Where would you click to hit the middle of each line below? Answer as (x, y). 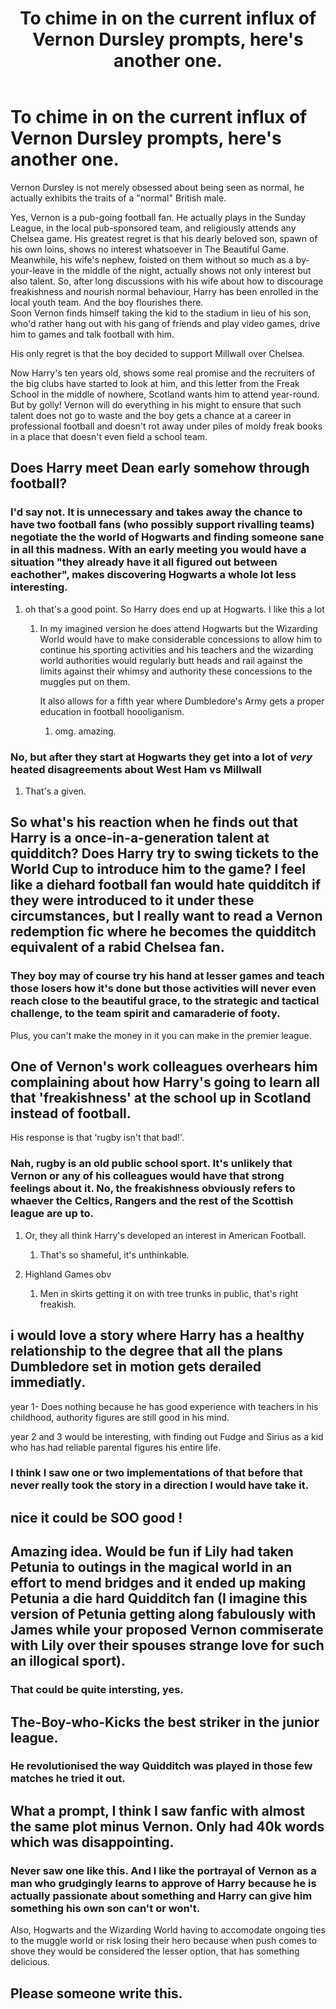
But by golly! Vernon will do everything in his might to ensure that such (156, 404)
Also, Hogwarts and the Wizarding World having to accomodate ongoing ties (168, 1930)
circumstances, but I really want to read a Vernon (166, 916)
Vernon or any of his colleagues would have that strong (147, 1176)
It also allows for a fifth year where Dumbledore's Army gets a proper (182, 701)
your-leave (32, 270)
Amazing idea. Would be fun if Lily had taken (152, 1552)
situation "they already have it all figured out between (144, 562)
